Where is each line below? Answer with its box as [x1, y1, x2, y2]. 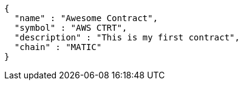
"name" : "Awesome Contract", [14, 13, 158, 23]
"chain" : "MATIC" [14, 42, 102, 52]
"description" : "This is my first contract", [14, 33, 240, 42]
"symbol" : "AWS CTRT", [14, 23, 128, 33]
